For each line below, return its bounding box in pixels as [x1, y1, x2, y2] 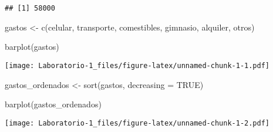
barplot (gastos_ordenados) [5, 98, 102, 110]
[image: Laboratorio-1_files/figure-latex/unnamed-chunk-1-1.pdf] [5, 61, 270, 70]
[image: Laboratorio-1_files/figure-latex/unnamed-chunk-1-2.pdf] [5, 119, 270, 127]
